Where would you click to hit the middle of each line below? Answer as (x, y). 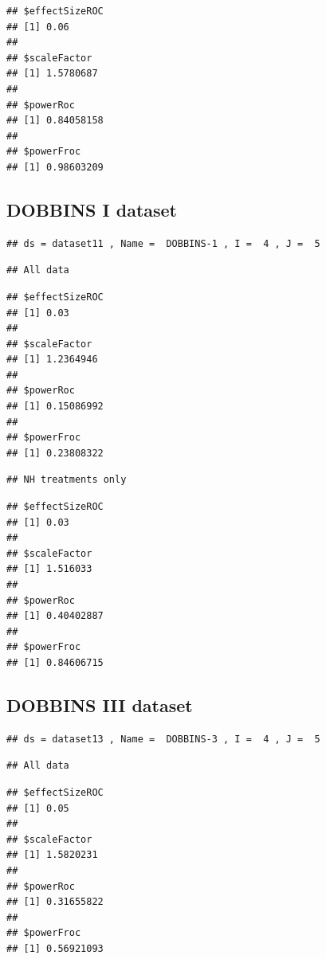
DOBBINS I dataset (92, 209)
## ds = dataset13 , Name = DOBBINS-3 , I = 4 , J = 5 (163, 739)
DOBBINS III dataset (100, 705)
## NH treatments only (67, 480)
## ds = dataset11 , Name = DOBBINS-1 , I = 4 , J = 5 (163, 243)
